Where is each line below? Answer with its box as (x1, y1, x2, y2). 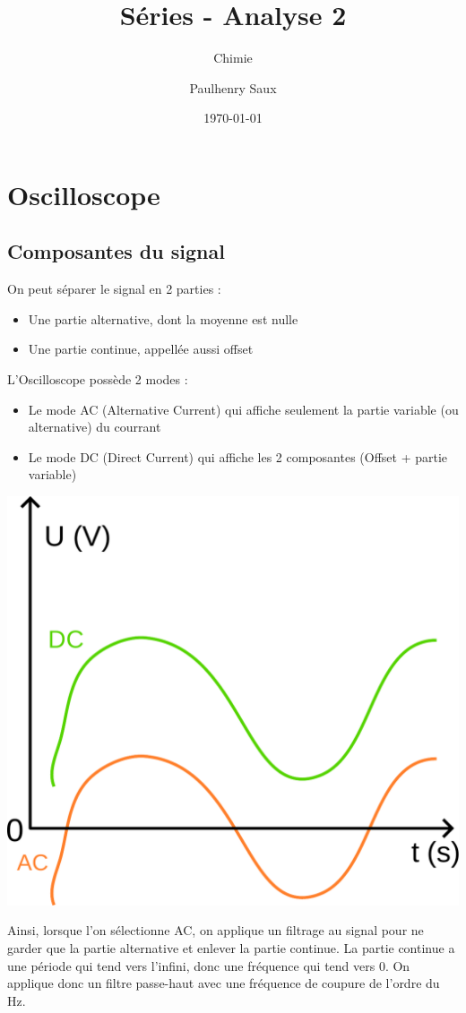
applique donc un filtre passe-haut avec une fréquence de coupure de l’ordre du (7, 974, 440, 992)
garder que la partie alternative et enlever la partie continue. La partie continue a (7, 938, 455, 957)
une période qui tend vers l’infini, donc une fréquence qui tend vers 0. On (7, 956, 410, 974)
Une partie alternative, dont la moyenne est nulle (28, 309, 298, 328)
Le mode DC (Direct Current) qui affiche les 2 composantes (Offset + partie (28, 447, 448, 466)
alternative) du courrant (28, 417, 161, 436)
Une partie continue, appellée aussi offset (28, 339, 254, 358)
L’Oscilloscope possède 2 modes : (7, 370, 188, 389)
